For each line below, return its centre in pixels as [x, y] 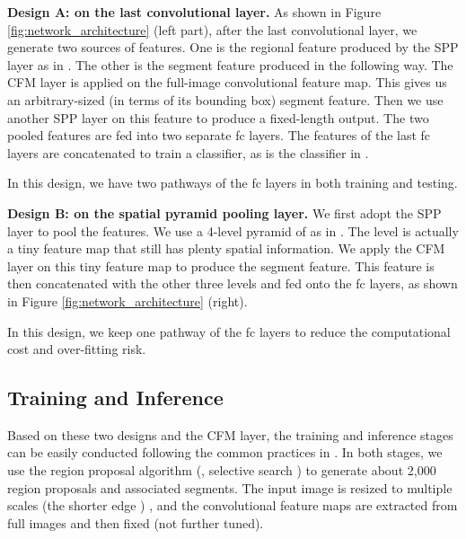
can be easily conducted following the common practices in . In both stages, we [225, 452]
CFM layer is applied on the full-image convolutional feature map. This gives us [227, 82]
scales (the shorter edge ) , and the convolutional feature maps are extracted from [233, 505]
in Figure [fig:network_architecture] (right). [127, 300]
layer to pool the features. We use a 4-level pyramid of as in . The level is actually [233, 230]
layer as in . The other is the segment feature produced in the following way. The [230, 64]
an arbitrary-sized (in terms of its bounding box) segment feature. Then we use [225, 99]
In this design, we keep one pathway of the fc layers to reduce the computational [229, 331]
